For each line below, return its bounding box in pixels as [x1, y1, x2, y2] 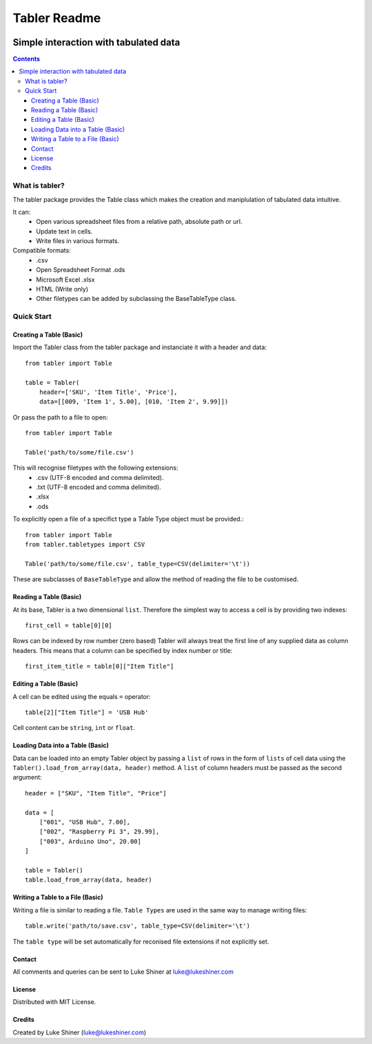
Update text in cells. [36, 227, 93, 236]
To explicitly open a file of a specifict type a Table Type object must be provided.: [12, 515, 244, 523]
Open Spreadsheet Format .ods [36, 266, 125, 274]
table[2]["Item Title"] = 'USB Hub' [25, 708, 149, 716]
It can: [12, 207, 31, 216]
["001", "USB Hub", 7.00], [39, 818, 131, 826]
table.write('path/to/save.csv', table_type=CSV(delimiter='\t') [25, 922, 251, 930]
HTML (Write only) [36, 285, 89, 293]
